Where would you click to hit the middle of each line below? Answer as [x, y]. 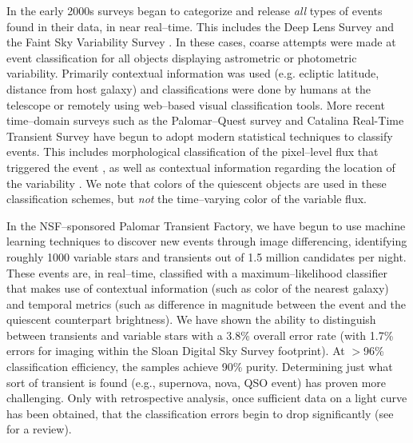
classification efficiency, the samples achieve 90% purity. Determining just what [200, 367]
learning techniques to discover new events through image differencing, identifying [207, 241]
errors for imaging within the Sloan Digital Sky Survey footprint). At [176, 351]
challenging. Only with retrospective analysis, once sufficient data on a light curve [207, 398]
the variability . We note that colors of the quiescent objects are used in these [197, 183]
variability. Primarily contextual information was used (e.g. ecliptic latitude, [193, 73]
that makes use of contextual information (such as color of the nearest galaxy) [198, 288]
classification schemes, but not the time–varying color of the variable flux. [187, 199]
